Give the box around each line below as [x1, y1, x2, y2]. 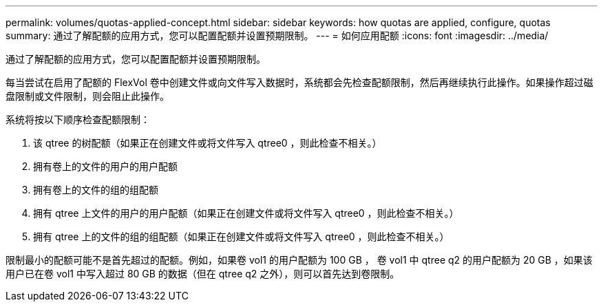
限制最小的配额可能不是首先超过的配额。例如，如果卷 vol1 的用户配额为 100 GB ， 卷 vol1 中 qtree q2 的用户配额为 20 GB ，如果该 [6, 254, 593, 266]
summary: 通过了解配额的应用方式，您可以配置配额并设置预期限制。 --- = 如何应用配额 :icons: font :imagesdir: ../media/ [6, 30, 549, 41]
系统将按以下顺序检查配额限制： [6, 114, 150, 125]
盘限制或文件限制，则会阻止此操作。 [6, 90, 169, 102]
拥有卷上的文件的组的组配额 [33, 184, 158, 195]
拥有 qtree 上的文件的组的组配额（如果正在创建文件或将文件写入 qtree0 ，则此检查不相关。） [33, 231, 449, 242]
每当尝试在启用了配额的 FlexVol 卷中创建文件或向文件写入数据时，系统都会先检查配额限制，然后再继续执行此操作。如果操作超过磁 [6, 76, 593, 88]
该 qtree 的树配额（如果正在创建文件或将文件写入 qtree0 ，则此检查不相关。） [33, 137, 382, 149]
